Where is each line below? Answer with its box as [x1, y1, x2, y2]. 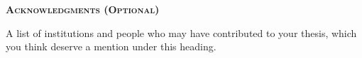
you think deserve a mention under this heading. [6, 39, 216, 54]
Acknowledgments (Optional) [6, 2, 160, 16]
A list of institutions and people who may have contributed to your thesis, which [6, 25, 357, 40]
